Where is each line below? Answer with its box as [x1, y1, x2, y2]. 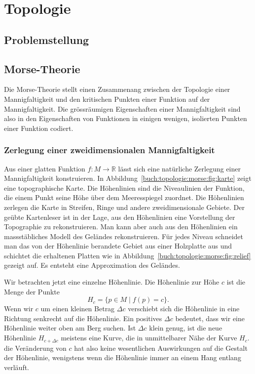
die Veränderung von [4, 342, 67, 353]
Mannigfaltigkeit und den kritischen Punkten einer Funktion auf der [4, 93, 210, 104]
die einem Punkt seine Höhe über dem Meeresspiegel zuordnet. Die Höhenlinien [4, 192, 244, 203]
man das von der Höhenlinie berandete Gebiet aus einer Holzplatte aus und [4, 241, 232, 251]
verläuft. [4, 362, 30, 372]
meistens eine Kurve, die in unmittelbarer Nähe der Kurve [61, 332, 237, 343]
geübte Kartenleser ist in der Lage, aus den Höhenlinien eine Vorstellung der [4, 211, 235, 222]
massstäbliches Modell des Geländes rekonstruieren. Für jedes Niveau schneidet [4, 231, 243, 241]
